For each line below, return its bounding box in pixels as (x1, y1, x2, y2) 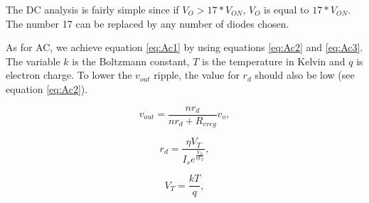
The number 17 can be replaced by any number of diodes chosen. (6, 16, 289, 31)
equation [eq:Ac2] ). (6, 81, 88, 96)
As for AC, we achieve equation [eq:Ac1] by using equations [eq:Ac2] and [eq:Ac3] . (6, 40, 363, 55)
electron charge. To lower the (6, 67, 132, 82)
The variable (6, 53, 60, 68)
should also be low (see (255, 67, 355, 82)
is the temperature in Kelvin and (202, 53, 346, 68)
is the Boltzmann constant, (72, 53, 190, 68)
